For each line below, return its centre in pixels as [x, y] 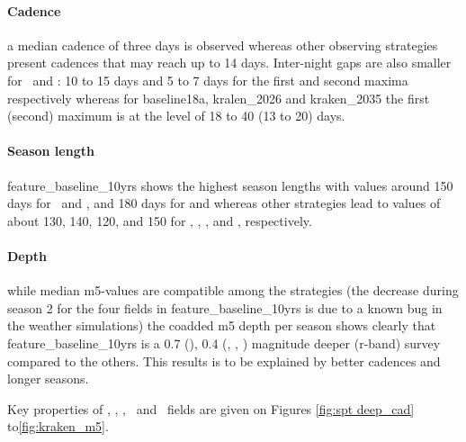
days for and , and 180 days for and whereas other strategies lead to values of [224, 203]
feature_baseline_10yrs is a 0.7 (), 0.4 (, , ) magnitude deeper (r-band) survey [224, 343]
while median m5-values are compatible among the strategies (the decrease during [233, 290]
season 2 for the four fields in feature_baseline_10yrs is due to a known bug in [225, 307]
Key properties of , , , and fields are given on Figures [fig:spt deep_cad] [211, 408]
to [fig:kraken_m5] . [58, 426]
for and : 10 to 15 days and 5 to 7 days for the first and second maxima [208, 80]
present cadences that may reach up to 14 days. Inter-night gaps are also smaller [229, 63]
